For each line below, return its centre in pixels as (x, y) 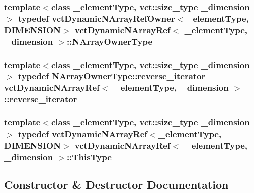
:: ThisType (89, 156)
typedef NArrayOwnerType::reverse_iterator (112, 76)
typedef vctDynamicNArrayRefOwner (96, 18)
